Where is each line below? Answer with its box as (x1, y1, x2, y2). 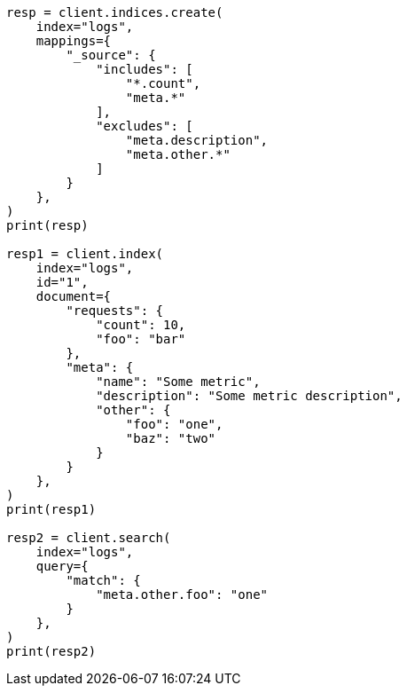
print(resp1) (6, 502, 97, 516)
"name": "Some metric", (96, 374, 261, 389)
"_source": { (66, 48, 156, 62)
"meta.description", (125, 133, 269, 147)
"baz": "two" (125, 431, 216, 445)
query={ (35, 559, 89, 573)
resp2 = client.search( (6, 531, 171, 545)
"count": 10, (96, 318, 186, 332)
